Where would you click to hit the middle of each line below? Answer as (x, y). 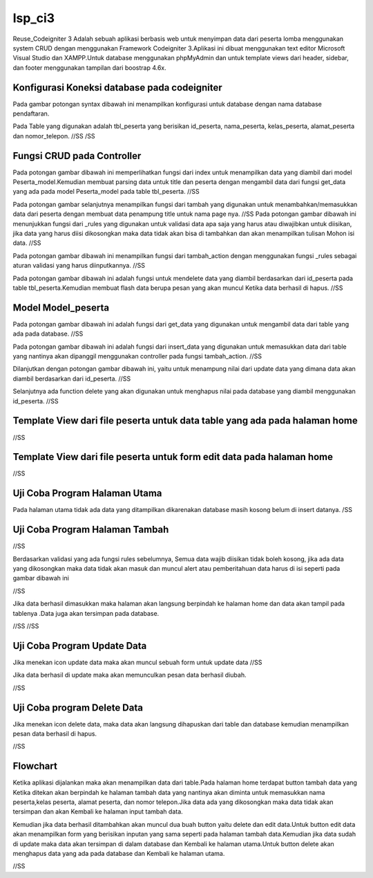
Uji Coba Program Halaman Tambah (91, 530)
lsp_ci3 (34, 18)
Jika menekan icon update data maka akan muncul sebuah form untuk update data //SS (137, 662)
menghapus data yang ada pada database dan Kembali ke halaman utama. (119, 854)
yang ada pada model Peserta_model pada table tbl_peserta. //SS (106, 192)
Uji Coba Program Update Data (80, 646)
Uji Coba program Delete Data (78, 707)
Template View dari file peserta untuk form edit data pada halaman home (173, 457)
